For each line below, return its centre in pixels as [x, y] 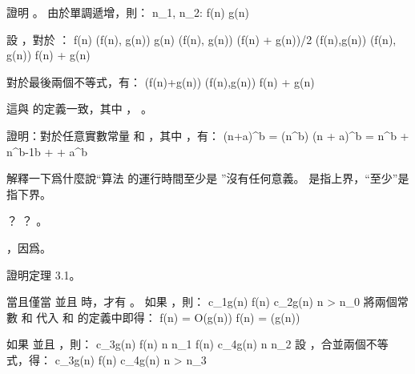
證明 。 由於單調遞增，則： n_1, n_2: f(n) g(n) [128, 12]
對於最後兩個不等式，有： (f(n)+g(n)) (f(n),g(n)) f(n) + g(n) [161, 81]
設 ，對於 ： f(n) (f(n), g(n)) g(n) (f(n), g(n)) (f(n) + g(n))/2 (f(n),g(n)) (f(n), [201, 39]
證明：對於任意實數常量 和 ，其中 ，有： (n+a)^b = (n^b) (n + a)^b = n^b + [208, 135]
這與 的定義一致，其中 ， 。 [79, 109]
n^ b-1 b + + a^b [47, 151]
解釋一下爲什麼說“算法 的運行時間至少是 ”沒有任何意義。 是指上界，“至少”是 [208, 178]
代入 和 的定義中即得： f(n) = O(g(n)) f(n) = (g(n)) [168, 317]
